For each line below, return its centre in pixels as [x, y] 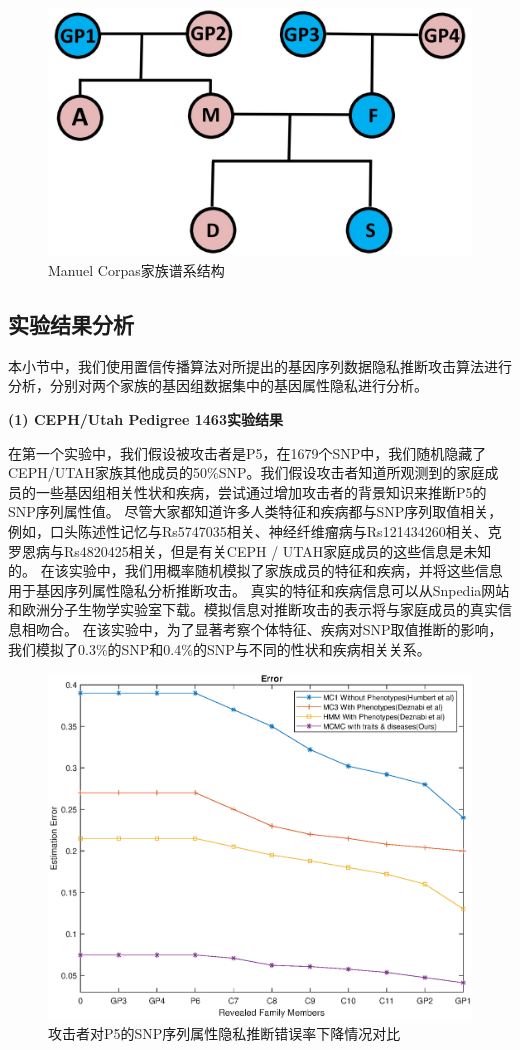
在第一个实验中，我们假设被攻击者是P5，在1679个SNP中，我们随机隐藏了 [247, 452]
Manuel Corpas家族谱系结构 [136, 270]
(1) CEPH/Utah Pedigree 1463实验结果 [145, 419]
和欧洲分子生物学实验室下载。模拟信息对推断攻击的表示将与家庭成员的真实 [253, 609]
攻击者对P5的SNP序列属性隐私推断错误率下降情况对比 [224, 1033]
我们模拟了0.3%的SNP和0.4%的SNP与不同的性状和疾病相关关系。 [219, 648]
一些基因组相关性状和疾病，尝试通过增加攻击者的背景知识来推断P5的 [261, 491]
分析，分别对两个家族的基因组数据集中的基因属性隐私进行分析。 [218, 385]
